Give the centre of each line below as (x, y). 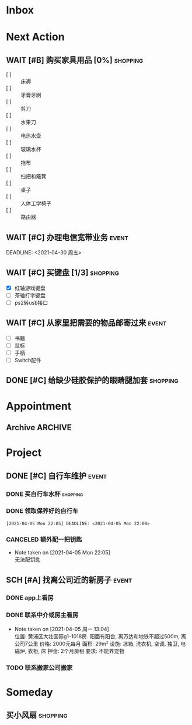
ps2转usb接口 (31, 302)
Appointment (39, 406)
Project (24, 453)
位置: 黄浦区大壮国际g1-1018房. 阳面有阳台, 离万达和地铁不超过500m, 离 (100, 636)
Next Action (36, 37)
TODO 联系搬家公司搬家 (39, 668)
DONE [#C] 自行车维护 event (56, 476)
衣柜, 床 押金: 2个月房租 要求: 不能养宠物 (76, 651)
